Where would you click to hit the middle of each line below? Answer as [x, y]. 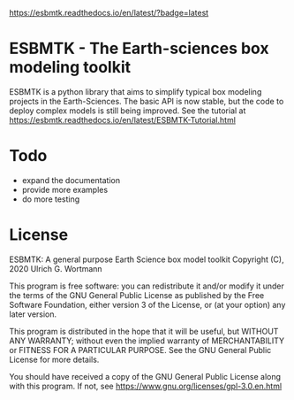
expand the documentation [71, 180]
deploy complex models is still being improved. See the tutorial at [128, 111]
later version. [33, 314]
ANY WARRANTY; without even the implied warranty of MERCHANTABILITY [147, 341]
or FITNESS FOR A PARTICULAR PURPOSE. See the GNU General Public [140, 350]
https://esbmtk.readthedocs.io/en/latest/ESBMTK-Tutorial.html [123, 119]
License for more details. [54, 359]
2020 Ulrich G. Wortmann [56, 268]
